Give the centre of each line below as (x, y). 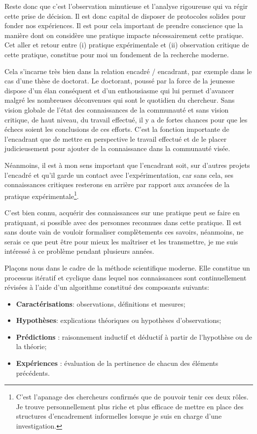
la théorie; (31, 346)
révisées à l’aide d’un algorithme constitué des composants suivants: (107, 287)
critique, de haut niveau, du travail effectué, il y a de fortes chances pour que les (126, 119)
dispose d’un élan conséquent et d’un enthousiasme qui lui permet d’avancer (119, 90)
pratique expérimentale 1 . (42, 195)
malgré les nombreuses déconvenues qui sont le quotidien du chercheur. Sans (120, 100)
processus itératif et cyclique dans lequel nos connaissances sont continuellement (126, 277)
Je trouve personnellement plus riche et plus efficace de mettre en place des (130, 406)
